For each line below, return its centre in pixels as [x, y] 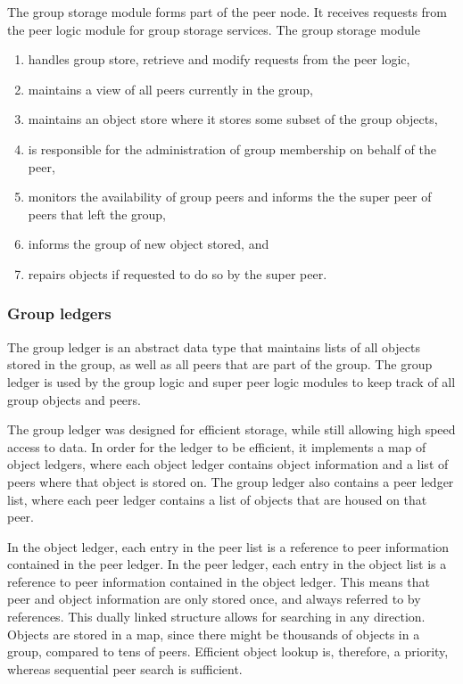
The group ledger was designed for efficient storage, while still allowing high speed [231, 429]
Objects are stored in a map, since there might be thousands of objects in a [214, 634]
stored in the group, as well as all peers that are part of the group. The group [220, 364]
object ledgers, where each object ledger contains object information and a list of [228, 464]
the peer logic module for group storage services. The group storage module [214, 29]
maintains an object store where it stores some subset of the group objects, [233, 119]
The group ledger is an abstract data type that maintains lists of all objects [214, 346]
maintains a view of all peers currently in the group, [171, 89]
